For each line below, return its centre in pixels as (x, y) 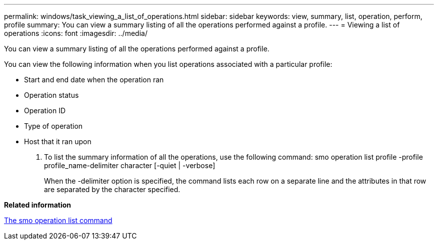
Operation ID (45, 111)
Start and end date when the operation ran (94, 80)
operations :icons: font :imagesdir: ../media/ (76, 33)
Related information (38, 205)
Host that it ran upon (58, 141)
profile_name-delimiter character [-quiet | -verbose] (130, 165)
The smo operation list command (58, 220)
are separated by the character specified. (112, 189)
